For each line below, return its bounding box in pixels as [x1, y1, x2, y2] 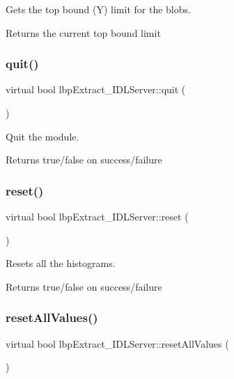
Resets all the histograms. [6, 256, 116, 271]
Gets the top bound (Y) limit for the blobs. [6, 2, 191, 16]
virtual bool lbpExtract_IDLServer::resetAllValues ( [6, 336, 229, 350]
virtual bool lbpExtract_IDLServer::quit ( [6, 82, 186, 97]
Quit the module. [6, 129, 79, 143]
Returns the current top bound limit [6, 25, 161, 40]
